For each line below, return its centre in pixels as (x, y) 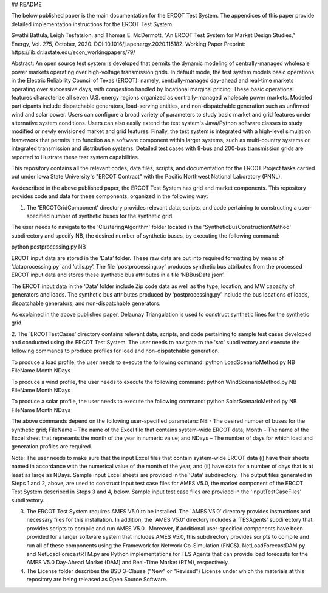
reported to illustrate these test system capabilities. (75, 157)
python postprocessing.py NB (49, 247)
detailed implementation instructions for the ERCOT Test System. (92, 24)
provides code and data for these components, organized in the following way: (110, 196)
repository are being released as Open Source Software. (97, 580)
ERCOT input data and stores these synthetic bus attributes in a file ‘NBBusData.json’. (118, 275)
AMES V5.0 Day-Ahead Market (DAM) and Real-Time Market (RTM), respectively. (128, 563)
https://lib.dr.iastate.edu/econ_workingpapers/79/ (73, 52)
